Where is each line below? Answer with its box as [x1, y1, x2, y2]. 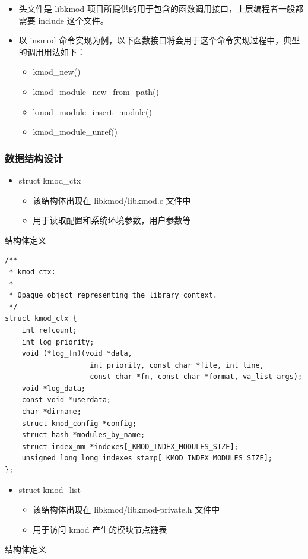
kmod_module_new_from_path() [33, 85, 160, 97]
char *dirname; [21, 408, 81, 416]
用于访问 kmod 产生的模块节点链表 [33, 523, 167, 535]
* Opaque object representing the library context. [9, 291, 217, 300]
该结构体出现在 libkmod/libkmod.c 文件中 [33, 194, 191, 206]
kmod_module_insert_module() [33, 105, 153, 118]
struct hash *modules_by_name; [21, 431, 145, 440]
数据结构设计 [5, 150, 63, 165]
